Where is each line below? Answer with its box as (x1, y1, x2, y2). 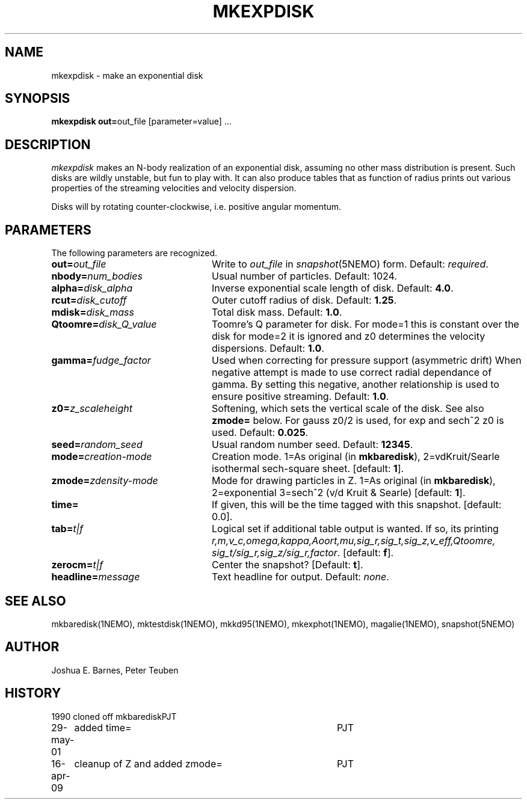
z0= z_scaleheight (51, 402, 132, 415)
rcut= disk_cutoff (51, 294, 127, 307)
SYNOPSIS (5, 91, 70, 106)
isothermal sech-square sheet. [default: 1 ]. (211, 462, 404, 475)
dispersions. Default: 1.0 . (211, 342, 324, 355)
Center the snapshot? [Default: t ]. (211, 559, 363, 571)
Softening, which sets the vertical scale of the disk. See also (211, 402, 484, 415)
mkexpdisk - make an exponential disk (51, 70, 203, 81)
